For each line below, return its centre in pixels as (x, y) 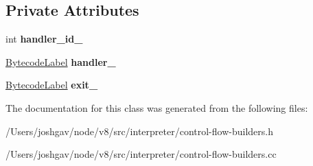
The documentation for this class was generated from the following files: (157, 107)
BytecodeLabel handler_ (61, 61)
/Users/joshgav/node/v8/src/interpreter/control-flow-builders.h (139, 131)
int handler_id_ (44, 39)
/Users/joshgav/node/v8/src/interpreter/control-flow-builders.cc (141, 154)
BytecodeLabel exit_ (52, 85)
